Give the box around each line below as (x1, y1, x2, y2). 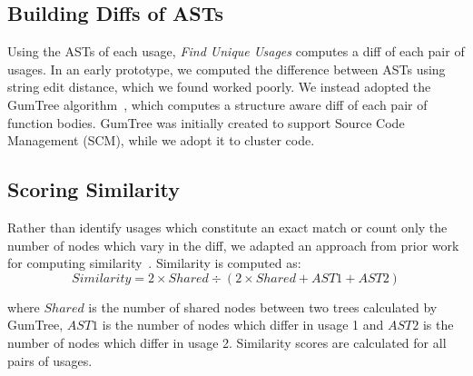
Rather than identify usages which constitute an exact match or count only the (7, 217, 448, 236)
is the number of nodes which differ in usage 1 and (102, 315, 384, 334)
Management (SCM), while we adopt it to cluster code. (7, 131, 315, 150)
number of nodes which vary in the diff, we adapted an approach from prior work (7, 235, 459, 254)
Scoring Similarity (7, 175, 180, 203)
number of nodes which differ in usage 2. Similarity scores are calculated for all (7, 332, 447, 351)
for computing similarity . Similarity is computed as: (7, 253, 301, 272)
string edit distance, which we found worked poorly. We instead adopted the (7, 77, 431, 96)
